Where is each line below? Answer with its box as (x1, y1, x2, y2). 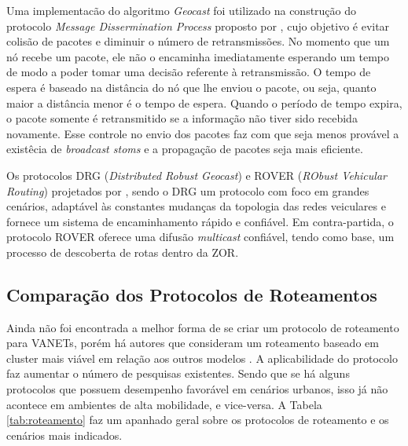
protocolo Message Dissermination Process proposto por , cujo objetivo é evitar (6, 17, 390, 34)
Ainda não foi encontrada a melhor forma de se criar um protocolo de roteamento (6, 319, 399, 335)
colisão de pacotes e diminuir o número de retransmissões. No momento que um (6, 33, 390, 49)
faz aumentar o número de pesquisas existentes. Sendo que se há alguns (6, 365, 350, 382)
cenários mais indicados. (6, 426, 123, 443)
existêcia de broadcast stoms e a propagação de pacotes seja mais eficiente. (6, 141, 363, 157)
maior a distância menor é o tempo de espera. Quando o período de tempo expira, (6, 94, 402, 111)
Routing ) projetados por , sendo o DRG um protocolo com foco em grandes (6, 182, 369, 199)
